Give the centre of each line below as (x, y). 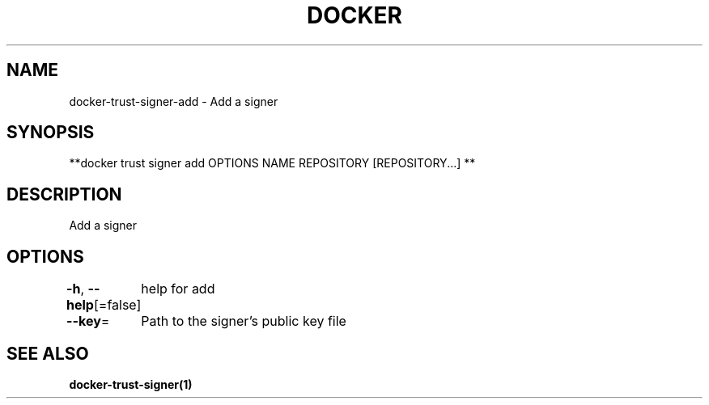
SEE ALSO (48, 353)
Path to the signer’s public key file (244, 321)
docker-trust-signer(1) (131, 384)
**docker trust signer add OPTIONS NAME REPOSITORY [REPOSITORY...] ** (272, 163)
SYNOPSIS (51, 133)
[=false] (117, 305)
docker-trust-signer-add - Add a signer (174, 101)
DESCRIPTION (64, 194)
